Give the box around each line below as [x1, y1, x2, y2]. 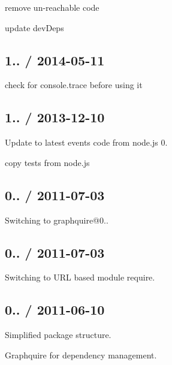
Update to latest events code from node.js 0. [5, 136, 168, 149]
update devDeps [5, 21, 64, 34]
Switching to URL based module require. [5, 271, 155, 283]
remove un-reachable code [5, 1, 99, 13]
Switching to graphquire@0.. [5, 213, 108, 226]
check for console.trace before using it [5, 79, 143, 91]
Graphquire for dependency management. [5, 348, 157, 361]
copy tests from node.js [5, 156, 90, 168]
